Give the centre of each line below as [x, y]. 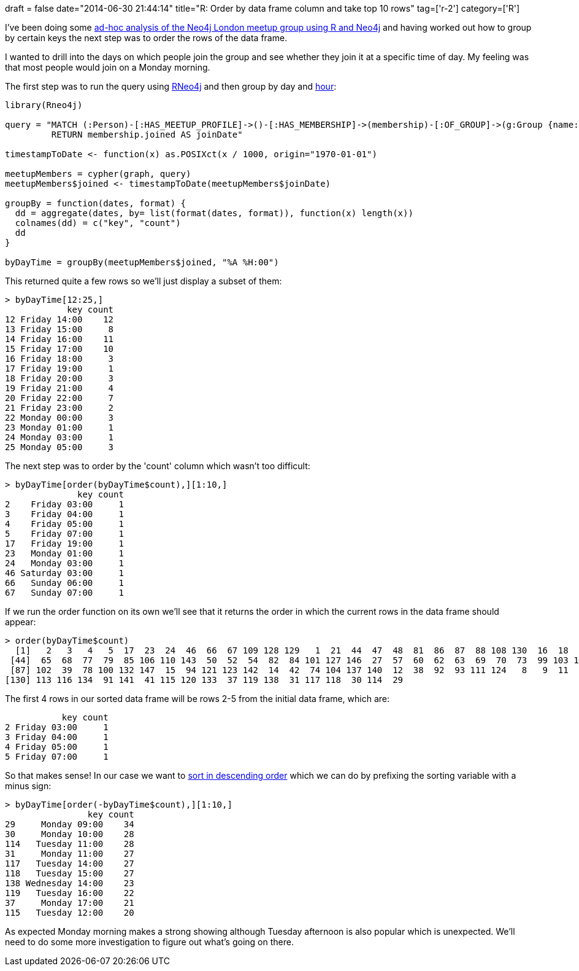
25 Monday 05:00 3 [59, 447]
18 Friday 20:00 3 [59, 378]
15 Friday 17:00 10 [59, 349]
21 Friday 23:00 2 [59, 408]
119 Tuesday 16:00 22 [70, 893]
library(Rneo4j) [44, 105]
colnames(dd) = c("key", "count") [98, 223]
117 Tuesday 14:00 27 [70, 864]
